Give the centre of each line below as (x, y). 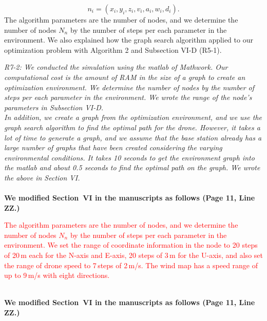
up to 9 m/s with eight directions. (57, 275)
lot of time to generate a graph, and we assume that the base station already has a (133, 137)
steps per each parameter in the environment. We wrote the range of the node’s (128, 97)
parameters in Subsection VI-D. (54, 107)
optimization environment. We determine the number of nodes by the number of (129, 87)
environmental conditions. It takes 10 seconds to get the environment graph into (129, 157)
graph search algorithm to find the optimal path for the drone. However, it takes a (132, 127)
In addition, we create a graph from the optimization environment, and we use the (133, 117)
